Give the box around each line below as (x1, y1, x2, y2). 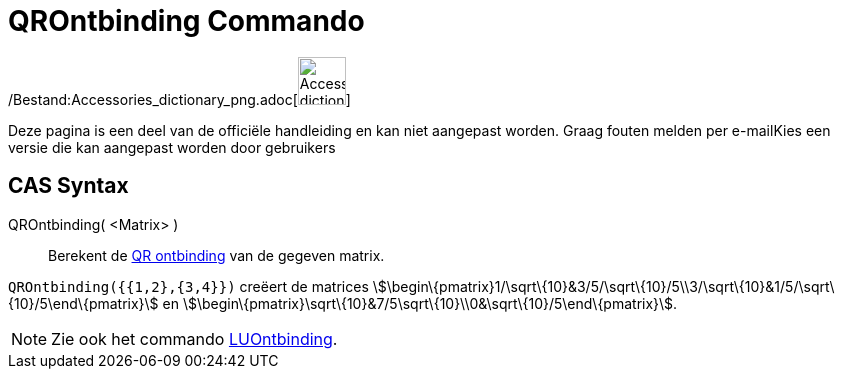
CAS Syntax (8, 173, 129, 199)
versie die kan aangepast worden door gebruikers (8, 138, 336, 156)
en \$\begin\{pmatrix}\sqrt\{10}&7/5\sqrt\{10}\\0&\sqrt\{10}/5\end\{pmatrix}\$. (162, 294, 678, 312)
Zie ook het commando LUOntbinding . (51, 328, 338, 349)
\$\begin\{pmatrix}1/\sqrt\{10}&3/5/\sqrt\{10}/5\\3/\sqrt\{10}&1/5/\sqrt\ (372, 277, 835, 295)
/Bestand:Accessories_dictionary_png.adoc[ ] (8, 90, 351, 108)
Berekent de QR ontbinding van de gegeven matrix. (48, 246, 385, 264)
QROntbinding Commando (8, 4, 365, 38)
